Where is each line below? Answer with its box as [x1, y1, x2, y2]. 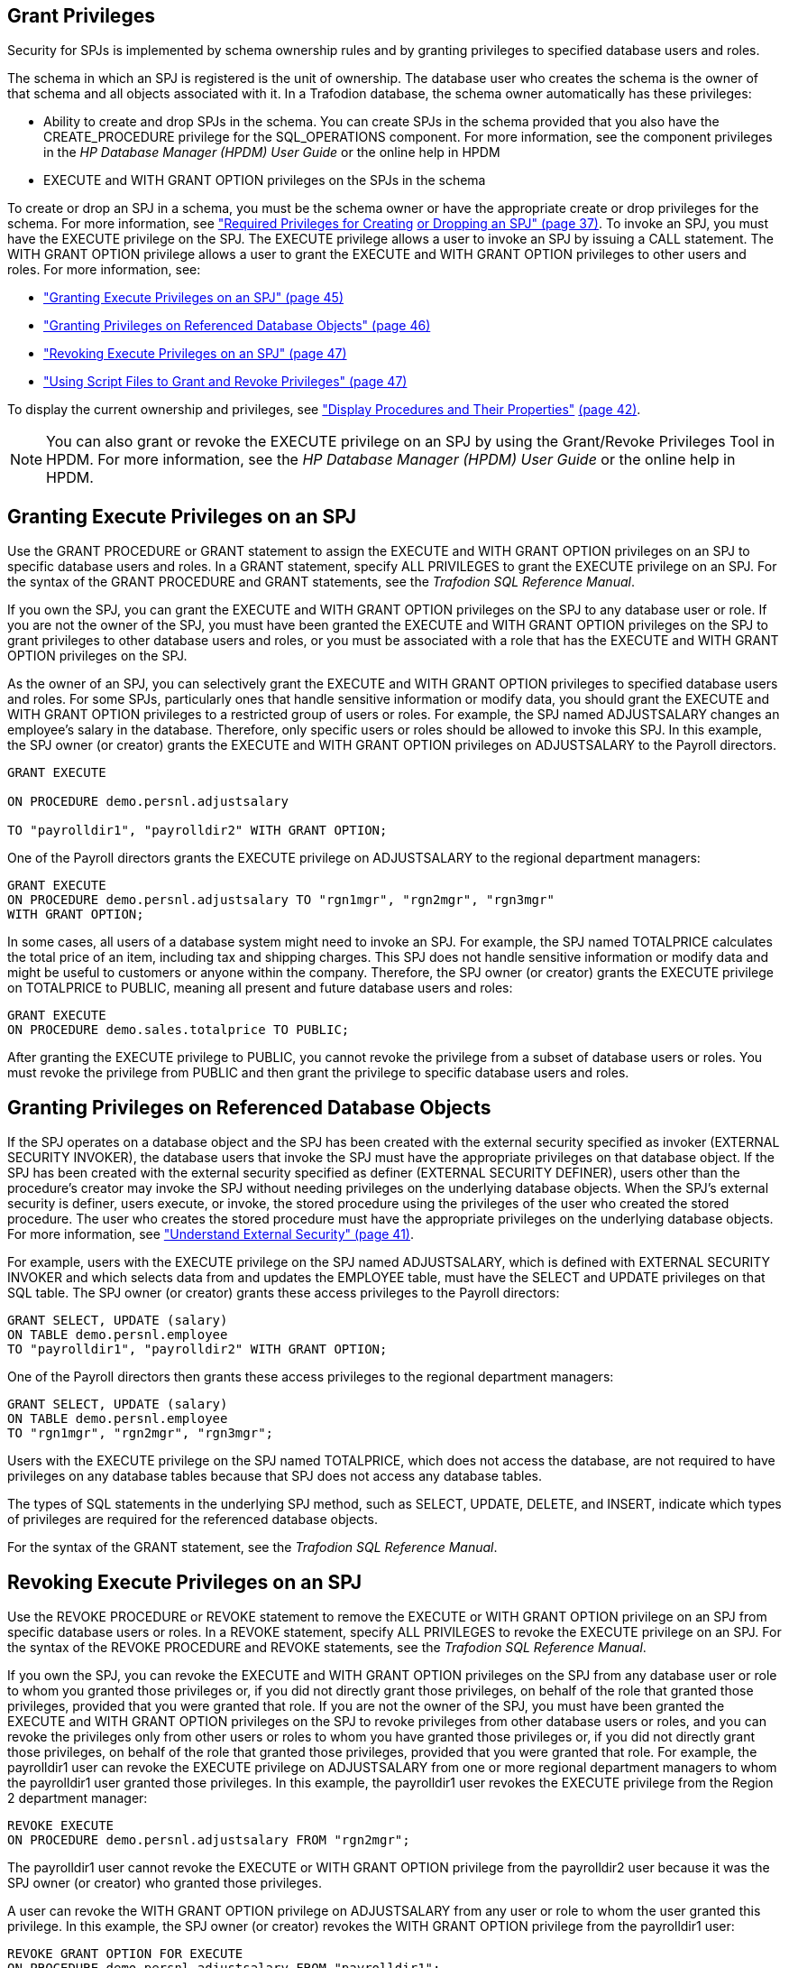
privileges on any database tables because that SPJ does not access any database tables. [7, 1468, 542, 1484]
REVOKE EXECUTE [7, 1817, 115, 1833]
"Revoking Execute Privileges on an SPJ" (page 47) [43, 346, 347, 362]
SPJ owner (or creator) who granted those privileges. [7, 1874, 322, 1890]
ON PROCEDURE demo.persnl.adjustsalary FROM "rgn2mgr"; [7, 1832, 410, 1847]
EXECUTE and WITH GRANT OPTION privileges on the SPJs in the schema [43, 172, 486, 189]
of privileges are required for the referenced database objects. [7, 1511, 378, 1528]
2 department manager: [7, 1789, 148, 1806]
